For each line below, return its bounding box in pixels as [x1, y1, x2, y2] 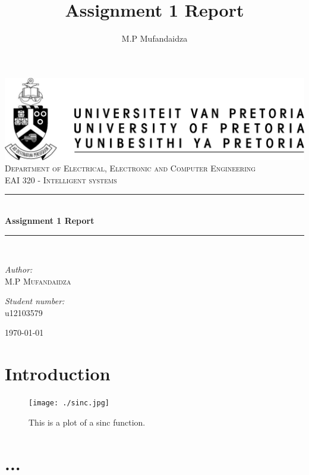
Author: [5, 263, 33, 276]
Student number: [5, 295, 65, 307]
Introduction [5, 361, 111, 386]
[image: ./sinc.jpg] [29, 399, 110, 408]
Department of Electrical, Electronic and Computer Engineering [5, 162, 256, 174]
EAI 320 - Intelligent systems [5, 173, 117, 186]
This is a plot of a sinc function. [29, 415, 146, 428]
